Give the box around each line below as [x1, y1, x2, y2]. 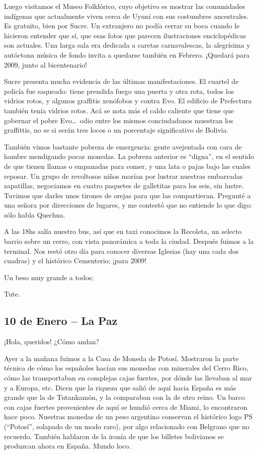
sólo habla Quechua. [4, 209, 65, 220]
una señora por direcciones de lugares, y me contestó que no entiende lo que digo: [4, 200, 252, 210]
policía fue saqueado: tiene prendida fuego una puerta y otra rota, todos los [4, 85, 234, 96]
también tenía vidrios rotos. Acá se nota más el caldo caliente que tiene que [4, 105, 234, 115]
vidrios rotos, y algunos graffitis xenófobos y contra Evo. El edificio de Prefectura [4, 95, 252, 106]
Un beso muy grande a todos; [4, 272, 94, 282]
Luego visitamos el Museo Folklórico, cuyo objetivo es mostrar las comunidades [4, 1, 245, 11]
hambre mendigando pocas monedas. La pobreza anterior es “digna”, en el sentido [4, 151, 255, 161]
